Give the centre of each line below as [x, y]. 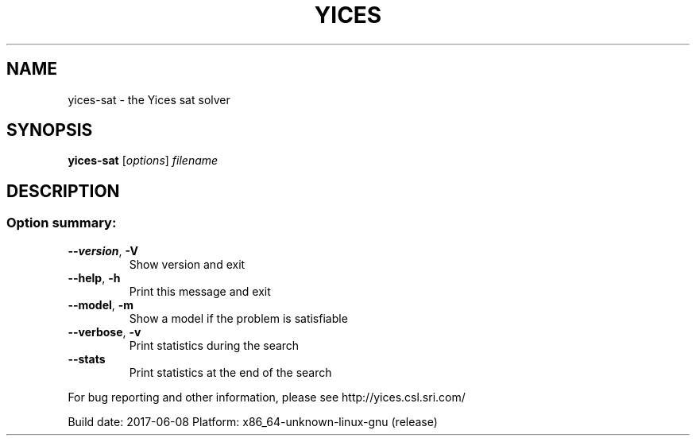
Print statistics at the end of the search [230, 372]
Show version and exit [187, 264]
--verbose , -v [104, 331]
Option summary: [62, 223]
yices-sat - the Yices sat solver [149, 99]
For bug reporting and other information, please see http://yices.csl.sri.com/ [267, 397]
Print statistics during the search [214, 345]
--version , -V [103, 250]
